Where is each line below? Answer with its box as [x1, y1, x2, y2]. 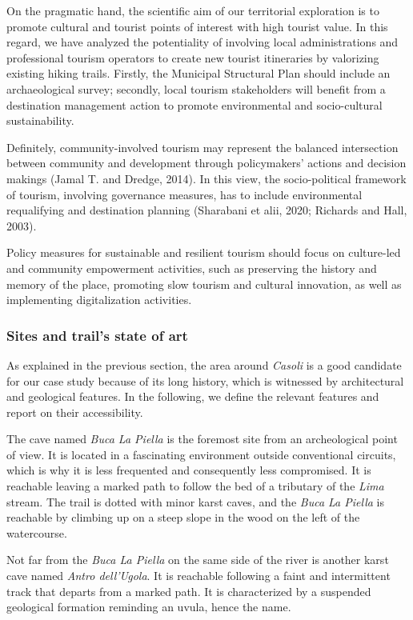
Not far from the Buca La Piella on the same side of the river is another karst [6, 551, 389, 568]
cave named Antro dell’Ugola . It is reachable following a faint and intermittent [6, 567, 391, 584]
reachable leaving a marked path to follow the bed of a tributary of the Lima [6, 478, 384, 494]
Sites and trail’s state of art [6, 325, 188, 345]
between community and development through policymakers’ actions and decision [6, 154, 407, 171]
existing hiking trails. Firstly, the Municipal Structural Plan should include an [6, 65, 391, 82]
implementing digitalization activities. [6, 291, 192, 308]
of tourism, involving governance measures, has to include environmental [6, 186, 363, 202]
